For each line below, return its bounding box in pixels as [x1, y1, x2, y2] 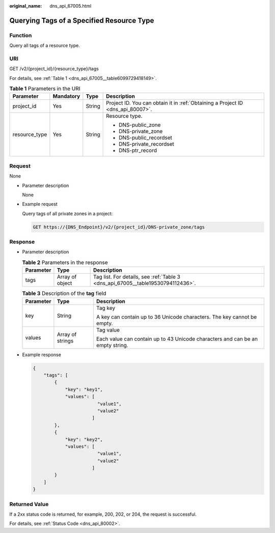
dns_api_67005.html [49, 3, 92, 9]
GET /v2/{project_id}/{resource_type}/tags [9, 66, 99, 72]
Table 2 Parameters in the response [22, 259, 108, 266]
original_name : [9, 3, 42, 9]
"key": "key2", [65, 436, 103, 442]
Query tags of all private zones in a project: [22, 210, 113, 217]
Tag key [96, 304, 116, 311]
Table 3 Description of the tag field [22, 290, 106, 297]
